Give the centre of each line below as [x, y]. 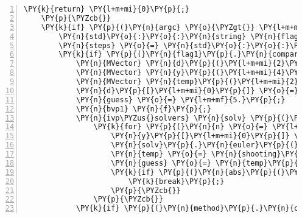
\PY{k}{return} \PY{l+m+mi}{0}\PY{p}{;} [107, 9]
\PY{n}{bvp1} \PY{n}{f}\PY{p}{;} [143, 109]
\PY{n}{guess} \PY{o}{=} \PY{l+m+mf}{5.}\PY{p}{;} [181, 100]
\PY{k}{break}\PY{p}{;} [176, 181]
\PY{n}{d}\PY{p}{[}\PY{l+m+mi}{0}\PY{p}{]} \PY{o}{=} [187, 90]
